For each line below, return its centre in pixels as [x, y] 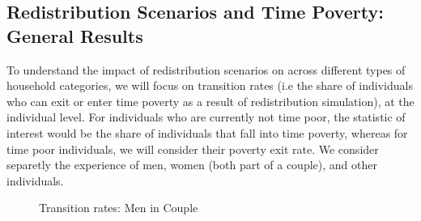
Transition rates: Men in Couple [119, 208]
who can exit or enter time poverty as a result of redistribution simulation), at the [210, 101]
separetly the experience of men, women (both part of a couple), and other [192, 165]
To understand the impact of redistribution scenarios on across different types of [206, 69]
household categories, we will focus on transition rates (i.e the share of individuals [210, 85]
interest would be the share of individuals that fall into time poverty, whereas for [207, 132]
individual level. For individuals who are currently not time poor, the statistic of [206, 117]
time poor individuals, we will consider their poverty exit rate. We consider [193, 149]
